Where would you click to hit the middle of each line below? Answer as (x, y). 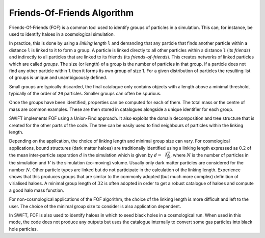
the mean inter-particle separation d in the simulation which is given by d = (85, 155)
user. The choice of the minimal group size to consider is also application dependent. (95, 206)
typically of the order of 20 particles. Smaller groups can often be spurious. (85, 94)
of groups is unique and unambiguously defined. (58, 78)
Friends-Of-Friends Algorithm (71, 13)
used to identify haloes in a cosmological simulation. (62, 34)
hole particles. (24, 229)
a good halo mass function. (37, 190)
